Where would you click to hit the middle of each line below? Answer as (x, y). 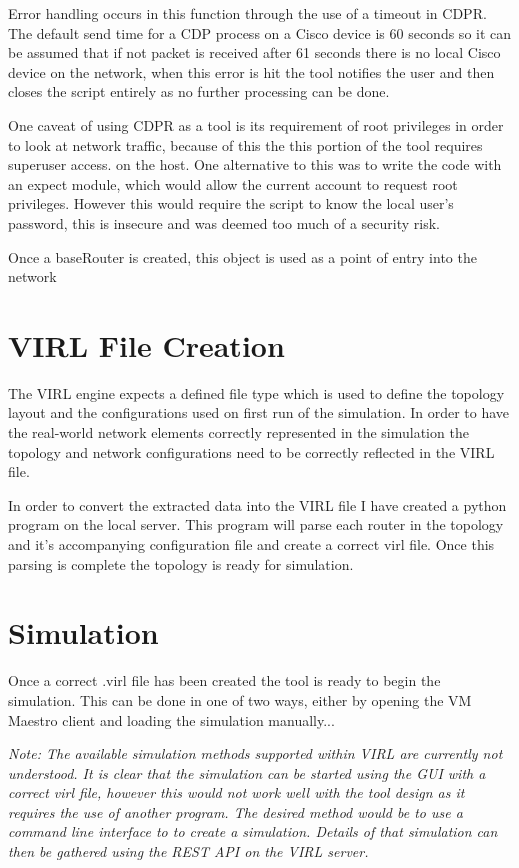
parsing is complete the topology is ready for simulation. (181, 563)
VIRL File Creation (146, 344)
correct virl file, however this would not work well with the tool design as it (236, 792)
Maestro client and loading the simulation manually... (171, 719)
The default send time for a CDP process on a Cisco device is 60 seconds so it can (260, 32)
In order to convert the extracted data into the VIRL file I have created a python (257, 504)
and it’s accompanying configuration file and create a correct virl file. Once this (251, 544)
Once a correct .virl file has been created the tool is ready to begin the (224, 680)
